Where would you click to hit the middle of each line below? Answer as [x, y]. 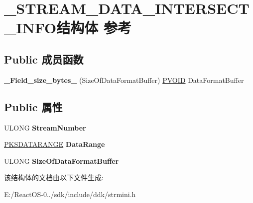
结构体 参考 [94, 28]
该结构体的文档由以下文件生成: [54, 177]
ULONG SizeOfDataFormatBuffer [62, 161]
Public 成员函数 [44, 59]
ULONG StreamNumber [45, 127]
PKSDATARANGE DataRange [55, 144]
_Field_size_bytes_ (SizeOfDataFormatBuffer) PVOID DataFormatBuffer [124, 80]
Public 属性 [33, 106]
